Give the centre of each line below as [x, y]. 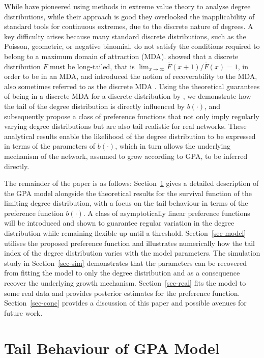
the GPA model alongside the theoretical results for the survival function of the [128, 193]
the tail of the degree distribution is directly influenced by [94, 106]
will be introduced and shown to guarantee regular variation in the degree [119, 223]
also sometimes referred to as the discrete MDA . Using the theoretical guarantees [132, 86]
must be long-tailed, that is [92, 66]
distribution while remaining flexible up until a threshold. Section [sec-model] [125, 233]
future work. [23, 312]
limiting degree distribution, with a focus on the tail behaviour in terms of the [126, 203]
